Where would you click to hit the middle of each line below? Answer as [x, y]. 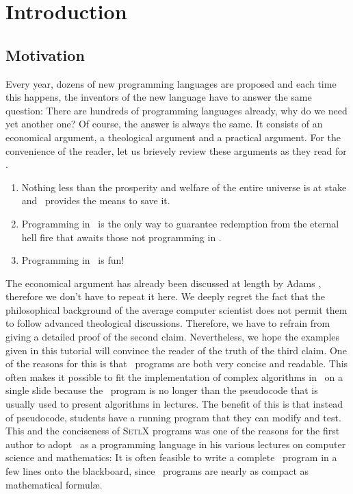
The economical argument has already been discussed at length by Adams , [164, 283]
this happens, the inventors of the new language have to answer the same [159, 97]
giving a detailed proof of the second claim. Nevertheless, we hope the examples [173, 337]
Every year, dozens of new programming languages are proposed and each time [171, 83]
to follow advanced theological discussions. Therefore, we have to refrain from [168, 323]
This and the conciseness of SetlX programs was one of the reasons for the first [173, 431]
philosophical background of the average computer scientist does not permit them [176, 309]
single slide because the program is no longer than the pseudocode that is [162, 390]
